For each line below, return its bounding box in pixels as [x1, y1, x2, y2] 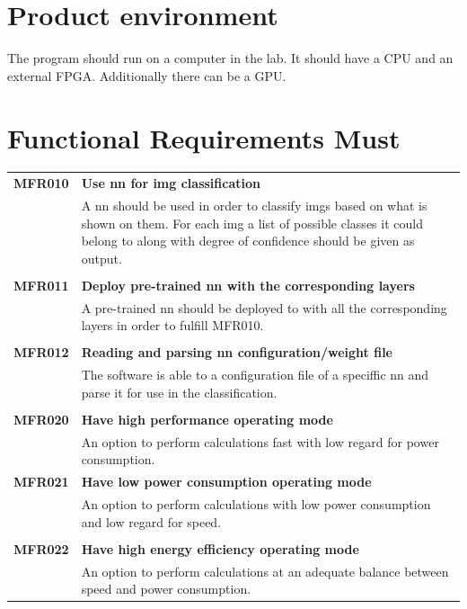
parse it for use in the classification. [81, 382, 278, 401]
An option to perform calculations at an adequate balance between [81, 561, 449, 580]
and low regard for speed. [81, 512, 222, 531]
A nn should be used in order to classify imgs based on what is [81, 196, 427, 215]
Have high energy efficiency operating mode [81, 539, 359, 558]
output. [81, 248, 122, 267]
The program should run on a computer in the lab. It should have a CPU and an [7, 49, 454, 67]
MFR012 [13, 343, 69, 362]
